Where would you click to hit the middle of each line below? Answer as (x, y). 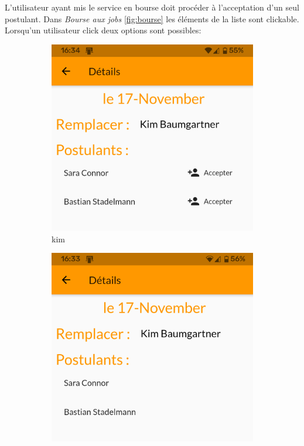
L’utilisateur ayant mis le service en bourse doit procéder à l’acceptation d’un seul (152, 7)
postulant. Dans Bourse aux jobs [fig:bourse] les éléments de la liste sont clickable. (152, 18)
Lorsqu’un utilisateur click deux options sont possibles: (103, 30)
